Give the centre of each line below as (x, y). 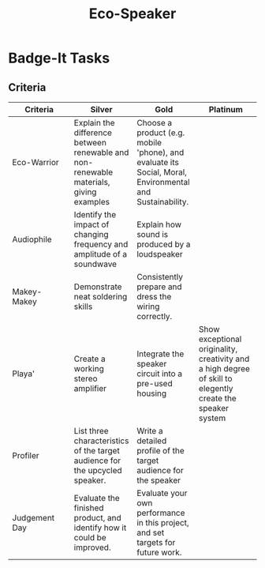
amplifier (90, 388)
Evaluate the (97, 498)
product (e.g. (161, 133)
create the (217, 398)
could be (90, 538)
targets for (156, 542)
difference (93, 133)
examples (92, 202)
